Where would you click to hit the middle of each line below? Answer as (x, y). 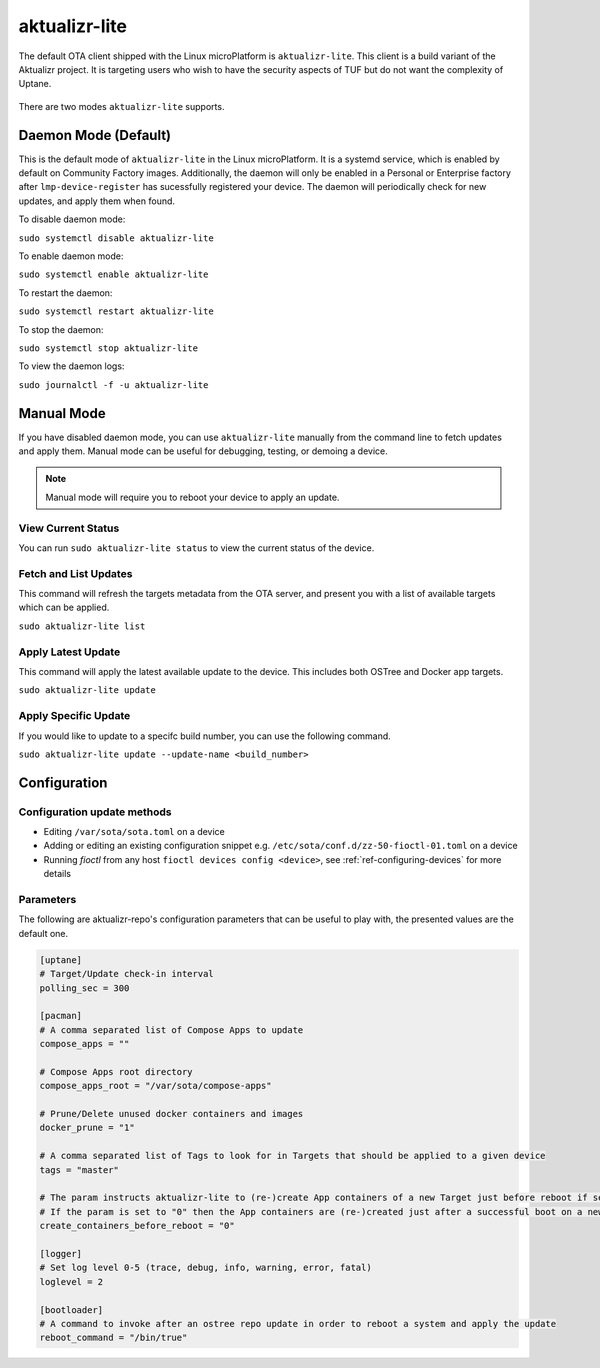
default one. (43, 933)
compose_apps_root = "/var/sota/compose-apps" (155, 1086)
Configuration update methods (95, 812)
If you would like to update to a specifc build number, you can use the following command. (205, 736)
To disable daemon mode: (72, 219)
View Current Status (69, 528)
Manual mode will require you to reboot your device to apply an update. (192, 497)
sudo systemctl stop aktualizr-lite (108, 348)
